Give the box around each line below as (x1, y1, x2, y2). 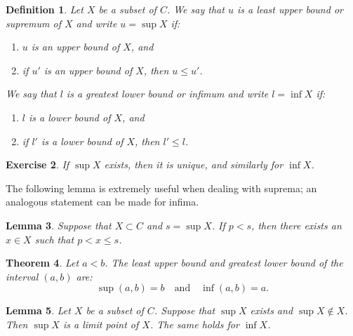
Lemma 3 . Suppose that (6, 217, 112, 232)
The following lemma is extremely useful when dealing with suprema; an (6, 180, 317, 195)
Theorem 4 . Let (6, 255, 79, 270)
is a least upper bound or (237, 2, 343, 16)
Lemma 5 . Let (6, 303, 71, 318)
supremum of (6, 15, 61, 30)
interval (6, 269, 39, 283)
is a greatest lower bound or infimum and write (66, 86, 269, 101)
